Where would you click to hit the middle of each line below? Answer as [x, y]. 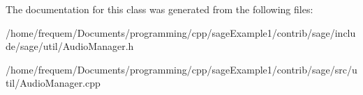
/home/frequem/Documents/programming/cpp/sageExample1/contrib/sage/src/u [181, 69]
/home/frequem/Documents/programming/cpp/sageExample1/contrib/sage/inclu [181, 32]
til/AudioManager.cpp [53, 83]
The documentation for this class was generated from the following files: [160, 9]
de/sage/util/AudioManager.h [70, 46]
